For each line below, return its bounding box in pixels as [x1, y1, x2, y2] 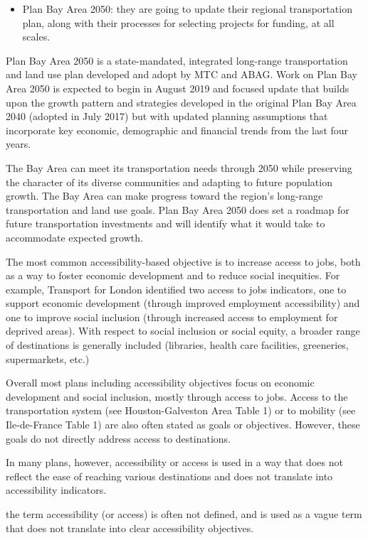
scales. [22, 29, 51, 44]
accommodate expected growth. [6, 229, 143, 244]
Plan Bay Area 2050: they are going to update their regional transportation [22, 1, 352, 16]
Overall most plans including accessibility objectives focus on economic [6, 375, 315, 390]
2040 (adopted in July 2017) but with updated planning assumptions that [6, 109, 328, 124]
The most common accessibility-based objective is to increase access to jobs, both [6, 254, 361, 269]
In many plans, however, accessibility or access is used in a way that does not [6, 455, 343, 470]
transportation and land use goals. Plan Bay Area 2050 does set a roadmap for [6, 202, 349, 217]
